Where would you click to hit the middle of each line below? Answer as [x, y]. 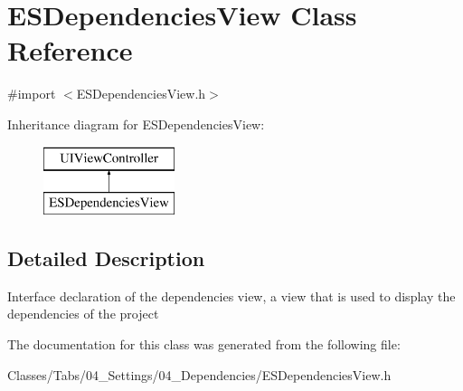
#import [32, 94]
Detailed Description [106, 258]
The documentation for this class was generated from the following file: [204, 344]
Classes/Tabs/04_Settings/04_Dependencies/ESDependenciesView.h [199, 374]
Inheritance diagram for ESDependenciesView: [136, 124]
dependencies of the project [83, 314]
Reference [70, 50]
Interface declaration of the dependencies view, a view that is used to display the [231, 296]
